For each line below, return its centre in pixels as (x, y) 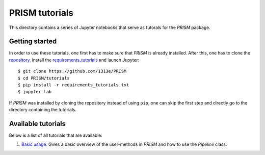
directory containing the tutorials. (43, 110)
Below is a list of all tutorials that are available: (56, 135)
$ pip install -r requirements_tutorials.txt (74, 85)
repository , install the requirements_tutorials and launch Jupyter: (74, 60)
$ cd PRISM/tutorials (44, 78)
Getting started (33, 41)
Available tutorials (37, 124)
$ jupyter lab (35, 92)
